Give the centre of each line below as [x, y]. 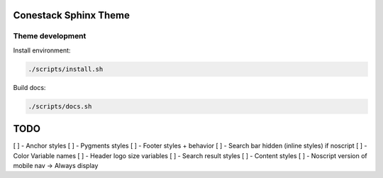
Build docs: [29, 87]
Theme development [50, 36]
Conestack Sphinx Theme [72, 15]
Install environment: [42, 50]
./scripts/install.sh [66, 69]
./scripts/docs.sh [60, 106]
